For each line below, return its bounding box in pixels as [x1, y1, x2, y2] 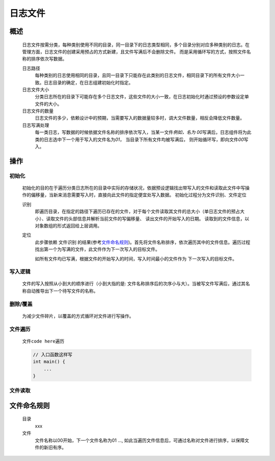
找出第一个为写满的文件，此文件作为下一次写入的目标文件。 [35, 246, 160, 252]
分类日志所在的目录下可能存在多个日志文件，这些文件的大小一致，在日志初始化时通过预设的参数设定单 [35, 94, 249, 100]
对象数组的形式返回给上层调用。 [35, 222, 102, 228]
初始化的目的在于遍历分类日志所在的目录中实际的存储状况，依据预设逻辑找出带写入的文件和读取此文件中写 [22, 185, 245, 191]
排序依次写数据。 [31, 56, 67, 62]
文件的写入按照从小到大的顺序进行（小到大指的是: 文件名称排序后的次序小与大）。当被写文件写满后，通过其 [22, 280, 245, 287]
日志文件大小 [22, 87, 49, 93]
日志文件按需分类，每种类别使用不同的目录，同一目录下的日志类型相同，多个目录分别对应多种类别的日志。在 [22, 41, 250, 48]
